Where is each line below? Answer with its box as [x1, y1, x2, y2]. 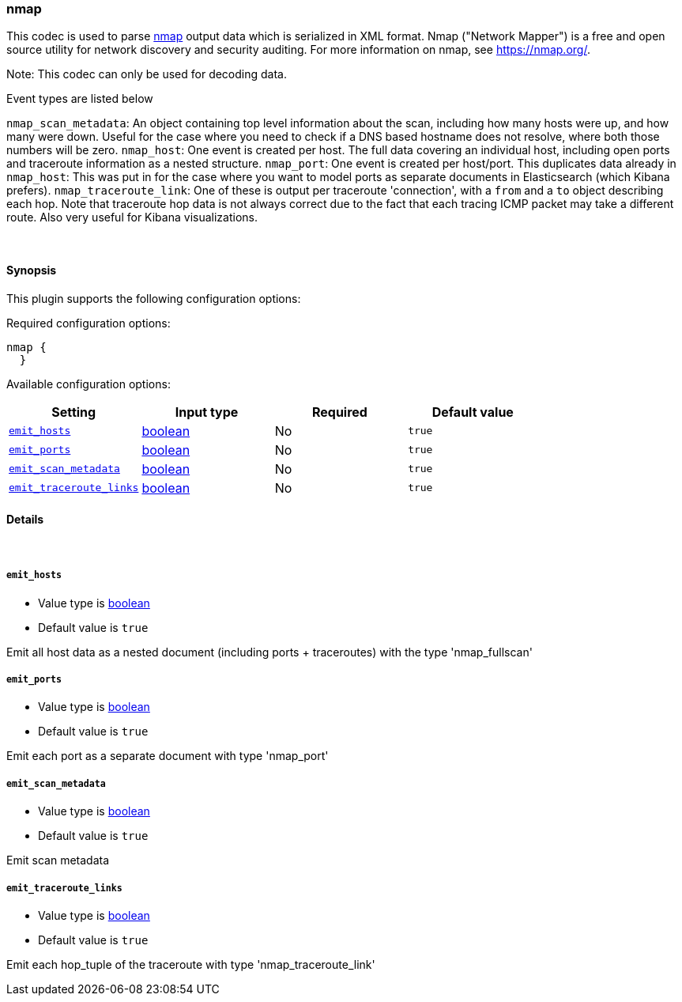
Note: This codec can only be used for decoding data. [6, 67, 287, 81]
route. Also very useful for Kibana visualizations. [6, 210, 258, 225]
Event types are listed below [6, 92, 153, 106]
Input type [175, 403, 239, 420]
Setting [51, 403, 96, 420]
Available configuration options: [6, 376, 171, 391]
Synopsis [6, 263, 57, 277]
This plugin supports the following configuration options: [6, 291, 301, 305]
